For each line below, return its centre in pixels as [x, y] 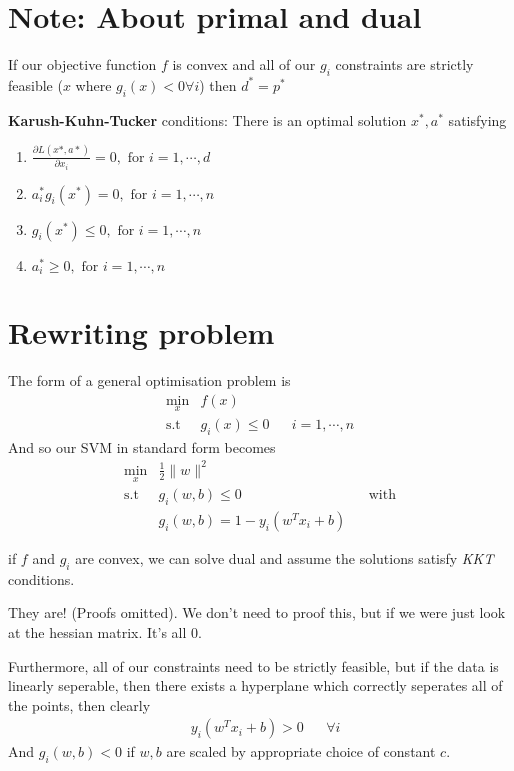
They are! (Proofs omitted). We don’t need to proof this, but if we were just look [257, 612]
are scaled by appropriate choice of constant [301, 751]
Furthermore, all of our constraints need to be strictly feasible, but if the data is [253, 665]
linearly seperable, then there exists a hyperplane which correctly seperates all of [255, 685]
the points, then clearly [79, 704]
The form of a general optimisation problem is [149, 380]
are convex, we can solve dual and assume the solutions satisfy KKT [284, 558]
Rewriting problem [141, 332]
